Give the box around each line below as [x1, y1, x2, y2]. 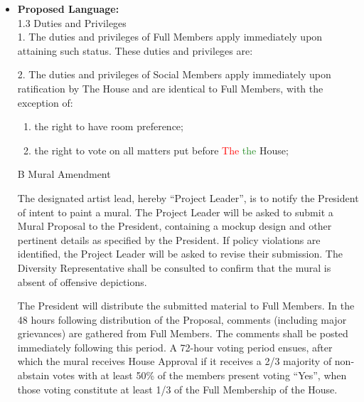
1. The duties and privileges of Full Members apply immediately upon [17, 29, 323, 44]
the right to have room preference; [34, 119, 183, 134]
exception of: [17, 95, 73, 110]
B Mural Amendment [17, 166, 111, 181]
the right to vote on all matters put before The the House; [34, 142, 289, 157]
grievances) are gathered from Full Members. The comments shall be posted [17, 326, 348, 341]
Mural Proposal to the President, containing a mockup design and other [17, 218, 332, 233]
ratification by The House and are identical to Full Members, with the [17, 80, 323, 95]
